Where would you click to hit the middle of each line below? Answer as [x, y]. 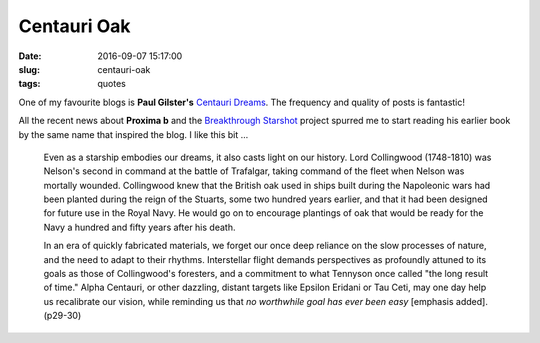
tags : [29, 84]
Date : [30, 56]
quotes [112, 84]
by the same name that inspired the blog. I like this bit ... [133, 134]
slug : [29, 69]
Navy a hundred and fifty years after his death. [139, 227]
